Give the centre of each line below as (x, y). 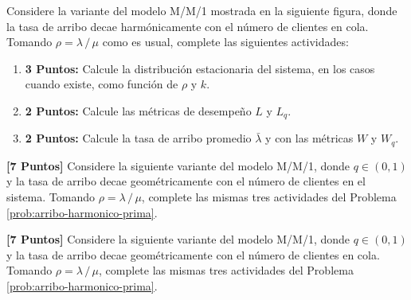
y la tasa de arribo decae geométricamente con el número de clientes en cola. (193, 254)
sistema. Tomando (51, 197)
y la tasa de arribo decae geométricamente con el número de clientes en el (186, 181)
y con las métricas (309, 138)
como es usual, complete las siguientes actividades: (225, 42)
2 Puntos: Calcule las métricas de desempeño (138, 110)
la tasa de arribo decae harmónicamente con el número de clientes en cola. (188, 26)
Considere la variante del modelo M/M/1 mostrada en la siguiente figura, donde (202, 10)
